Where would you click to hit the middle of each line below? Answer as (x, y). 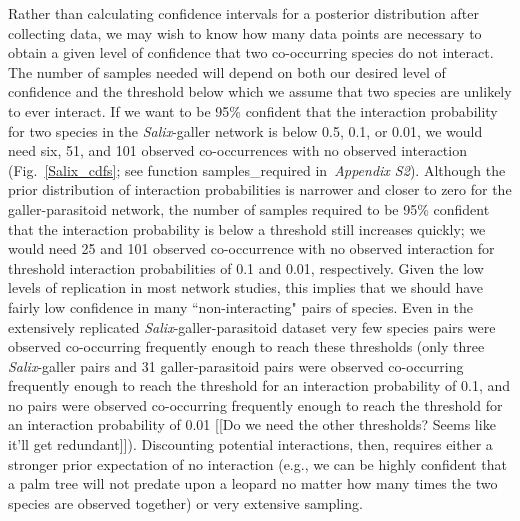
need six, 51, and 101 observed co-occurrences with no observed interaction (237, 150)
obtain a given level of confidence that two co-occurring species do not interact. (251, 52)
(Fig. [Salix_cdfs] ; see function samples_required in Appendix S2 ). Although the (257, 169)
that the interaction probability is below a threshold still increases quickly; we (247, 228)
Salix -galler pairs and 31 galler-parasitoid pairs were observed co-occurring (236, 365)
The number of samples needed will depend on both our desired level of (227, 71)
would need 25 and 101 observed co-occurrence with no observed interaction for (251, 248)
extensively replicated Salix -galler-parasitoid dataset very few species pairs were (252, 326)
